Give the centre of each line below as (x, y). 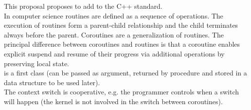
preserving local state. (37, 63)
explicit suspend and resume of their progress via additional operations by (114, 53)
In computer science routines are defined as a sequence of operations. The (114, 15)
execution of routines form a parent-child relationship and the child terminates (121, 25)
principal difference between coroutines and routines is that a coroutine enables (122, 44)
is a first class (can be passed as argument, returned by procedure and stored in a (125, 73)
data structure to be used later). (52, 82)
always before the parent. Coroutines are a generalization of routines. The (114, 34)
